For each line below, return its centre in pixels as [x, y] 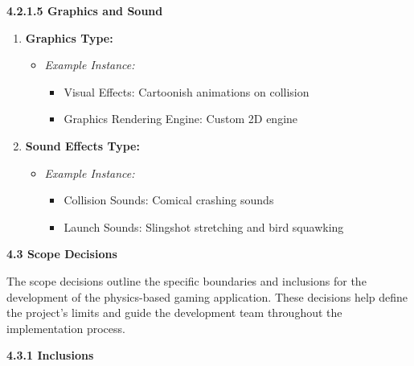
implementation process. [66, 328]
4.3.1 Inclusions [50, 355]
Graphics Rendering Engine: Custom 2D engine [181, 119]
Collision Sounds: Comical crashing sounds [169, 200]
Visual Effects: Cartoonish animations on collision [187, 91]
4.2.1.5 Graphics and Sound [85, 10]
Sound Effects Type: [82, 145]
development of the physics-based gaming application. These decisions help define [207, 296]
